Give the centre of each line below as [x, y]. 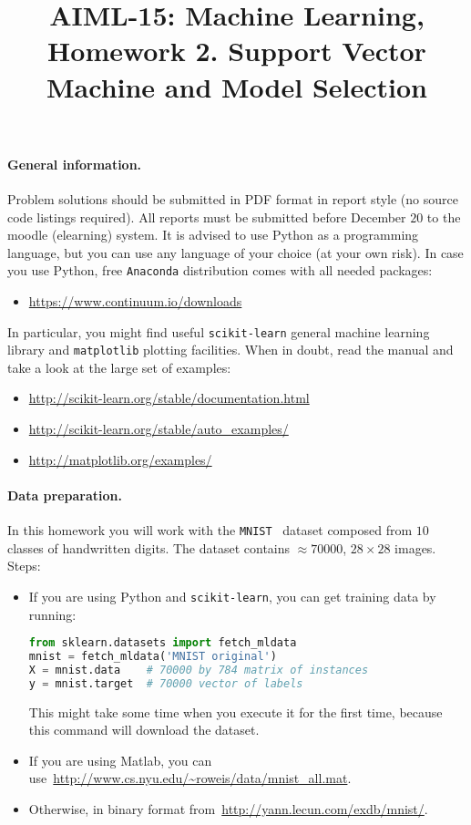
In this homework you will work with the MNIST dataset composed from [210, 530]
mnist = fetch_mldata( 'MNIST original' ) [153, 657]
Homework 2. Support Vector [237, 51]
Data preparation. [65, 495]
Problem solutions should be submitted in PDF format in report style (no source [233, 198]
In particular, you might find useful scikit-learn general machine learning [219, 331]
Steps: [24, 566]
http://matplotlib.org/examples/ [120, 459]
